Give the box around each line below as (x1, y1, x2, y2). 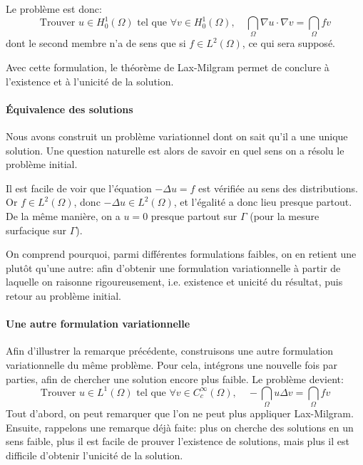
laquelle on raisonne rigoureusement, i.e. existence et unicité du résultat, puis (6, 274, 343, 289)
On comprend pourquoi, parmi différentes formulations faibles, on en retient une (6, 246, 357, 261)
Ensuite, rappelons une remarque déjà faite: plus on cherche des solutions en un (6, 419, 354, 434)
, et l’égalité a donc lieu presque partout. (173, 194, 352, 209)
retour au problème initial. (6, 288, 121, 303)
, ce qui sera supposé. (242, 36, 335, 51)
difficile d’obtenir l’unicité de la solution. (6, 447, 183, 462)
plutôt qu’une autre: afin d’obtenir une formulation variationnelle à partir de (6, 260, 341, 275)
